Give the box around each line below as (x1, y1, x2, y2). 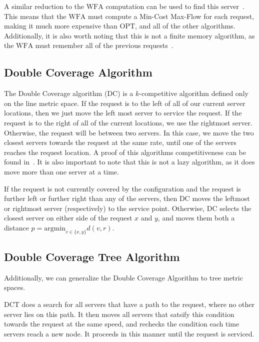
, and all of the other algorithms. (135, 20, 235, 31)
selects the (219, 202, 251, 213)
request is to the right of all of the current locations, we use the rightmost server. (4, 117, 252, 127)
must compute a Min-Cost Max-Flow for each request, (87, 10, 254, 21)
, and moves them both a (157, 212, 235, 223)
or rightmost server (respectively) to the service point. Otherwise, (4, 202, 205, 213)
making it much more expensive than (4, 20, 117, 31)
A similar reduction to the (4, 1, 84, 11)
